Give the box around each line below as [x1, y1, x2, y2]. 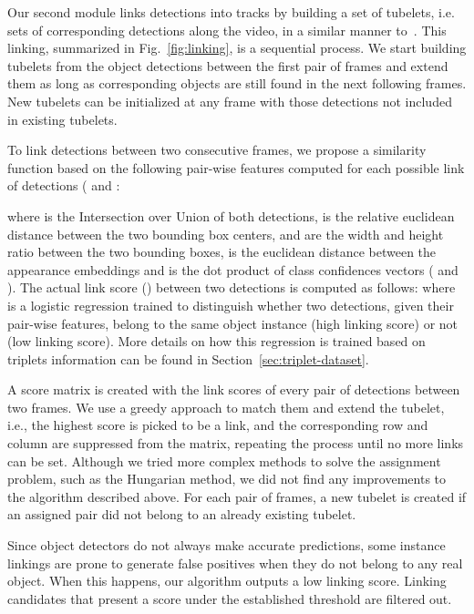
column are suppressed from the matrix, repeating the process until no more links [7, 434, 464, 453]
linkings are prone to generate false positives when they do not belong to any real [7, 553, 463, 572]
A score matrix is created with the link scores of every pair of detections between [7, 380, 460, 399]
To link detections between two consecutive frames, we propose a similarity [7, 140, 427, 159]
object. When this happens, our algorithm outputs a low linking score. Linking [7, 571, 447, 590]
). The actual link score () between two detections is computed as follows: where [7, 278, 456, 297]
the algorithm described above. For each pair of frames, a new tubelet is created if [7, 486, 467, 506]
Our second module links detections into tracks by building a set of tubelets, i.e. [7, 3, 455, 21]
